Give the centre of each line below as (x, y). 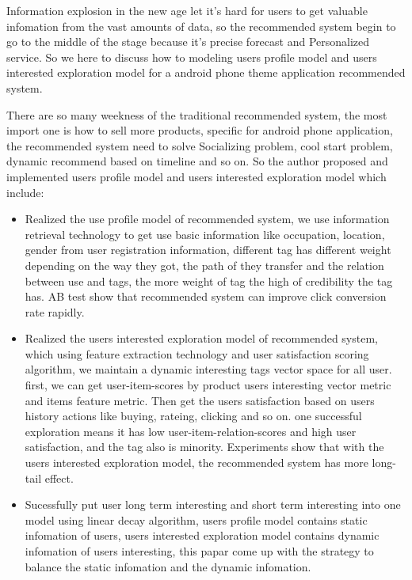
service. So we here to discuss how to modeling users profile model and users (192, 57)
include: (25, 192)
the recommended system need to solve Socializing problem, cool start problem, (200, 145)
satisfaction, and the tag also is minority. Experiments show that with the (204, 447)
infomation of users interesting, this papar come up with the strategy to (199, 551)
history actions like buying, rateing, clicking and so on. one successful (193, 416)
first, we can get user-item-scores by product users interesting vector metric (208, 385)
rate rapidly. (55, 311)
